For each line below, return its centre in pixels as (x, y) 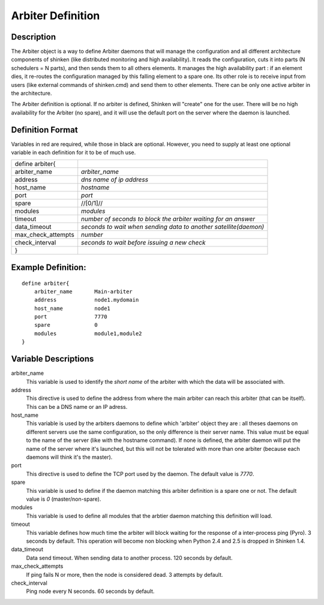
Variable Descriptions (52, 359)
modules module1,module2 (88, 333)
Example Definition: (49, 267)
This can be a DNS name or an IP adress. (77, 407)
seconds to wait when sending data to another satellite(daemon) (173, 227)
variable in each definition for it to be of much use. (73, 152)
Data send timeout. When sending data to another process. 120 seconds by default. (129, 558)
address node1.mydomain (86, 300)
